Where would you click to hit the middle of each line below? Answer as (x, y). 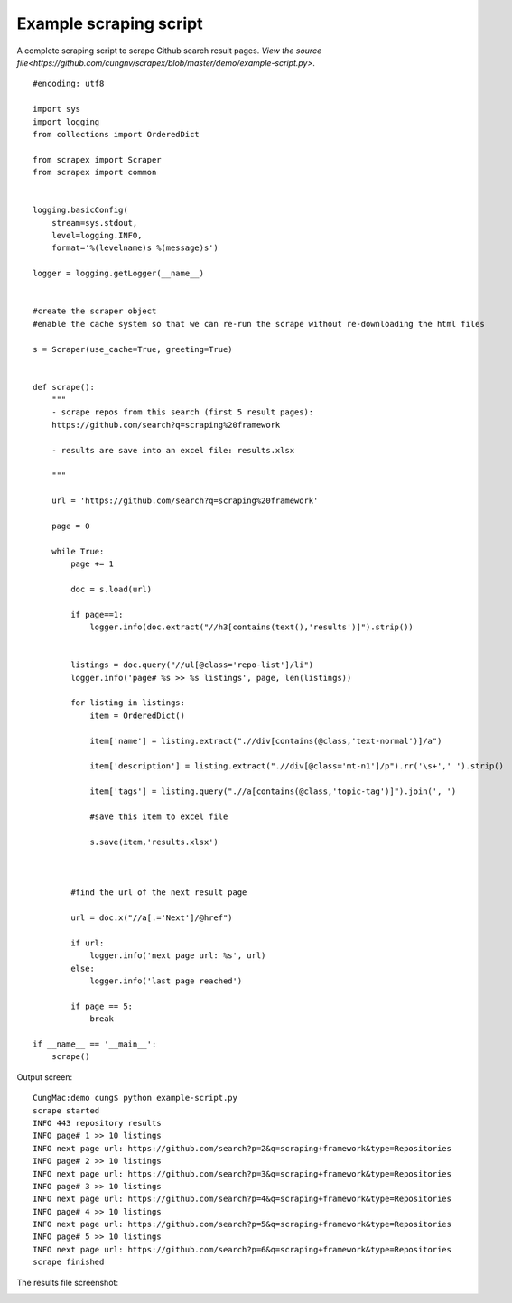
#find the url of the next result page (159, 893)
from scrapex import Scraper (97, 159)
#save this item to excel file (159, 816)
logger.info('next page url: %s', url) (178, 956)
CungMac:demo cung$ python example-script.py (135, 1098)
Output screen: (44, 1077)
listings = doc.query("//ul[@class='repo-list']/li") (192, 665)
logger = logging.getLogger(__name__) (119, 274)
